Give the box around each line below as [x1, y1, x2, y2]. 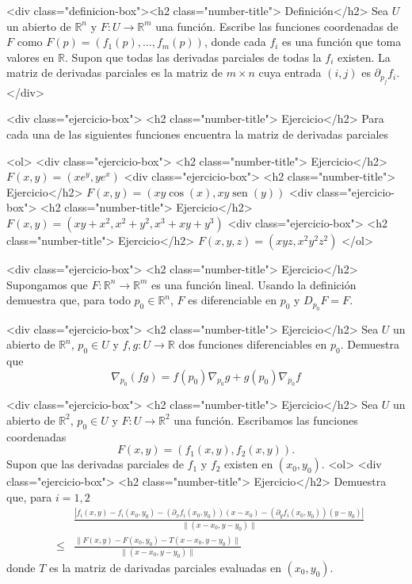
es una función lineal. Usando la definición [151, 276, 357, 292]
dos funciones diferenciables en [178, 336, 327, 353]
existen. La [338, 48, 391, 65]
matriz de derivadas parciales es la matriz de [6, 64, 223, 81]
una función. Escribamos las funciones [174, 411, 358, 428]
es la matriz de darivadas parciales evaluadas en [49, 559, 281, 575]
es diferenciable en [188, 292, 277, 308]
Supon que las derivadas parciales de [6, 456, 184, 472]
